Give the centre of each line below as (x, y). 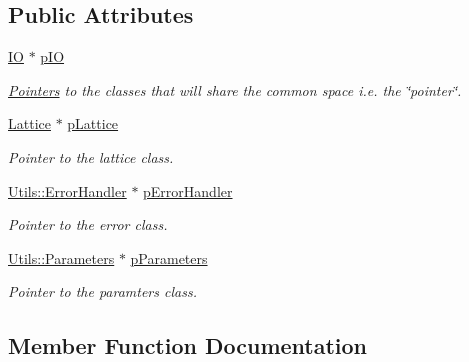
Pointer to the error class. (88, 224)
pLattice (93, 123)
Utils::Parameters (61, 257)
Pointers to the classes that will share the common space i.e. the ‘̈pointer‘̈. (235, 89)
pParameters (169, 257)
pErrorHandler (188, 190)
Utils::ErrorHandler (67, 190)
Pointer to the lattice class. (91, 156)
